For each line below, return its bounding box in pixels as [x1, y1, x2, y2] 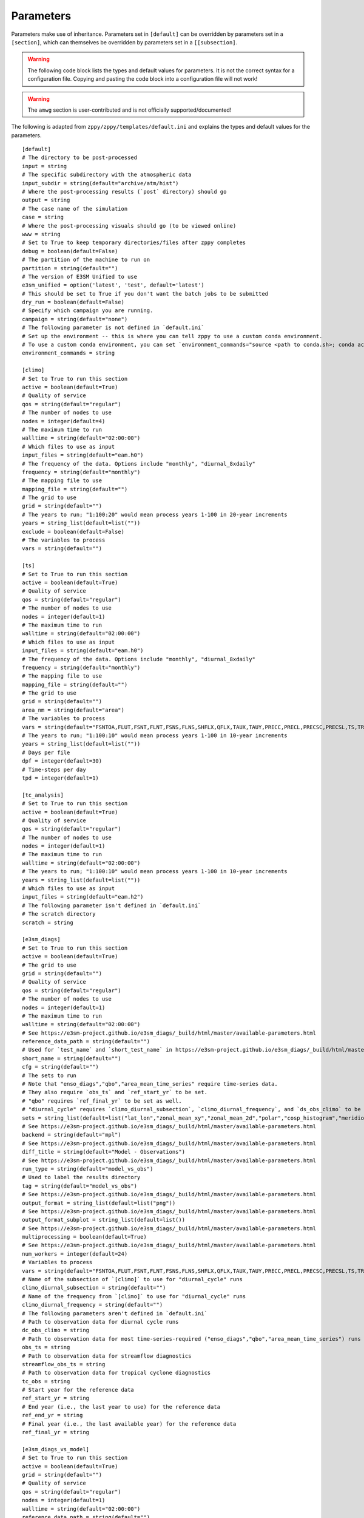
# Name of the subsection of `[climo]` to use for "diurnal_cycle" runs [22, 1276, 243, 1283]
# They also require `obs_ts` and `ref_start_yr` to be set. [22, 1089, 207, 1096]
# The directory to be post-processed [22, 154, 138, 161]
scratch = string [22, 919, 73, 926]
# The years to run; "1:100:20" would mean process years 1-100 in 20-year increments [22, 511, 288, 518]
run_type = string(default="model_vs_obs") [22, 1165, 153, 1172]
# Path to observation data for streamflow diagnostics [22, 1352, 192, 1360]
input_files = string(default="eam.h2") [22, 893, 144, 900]
